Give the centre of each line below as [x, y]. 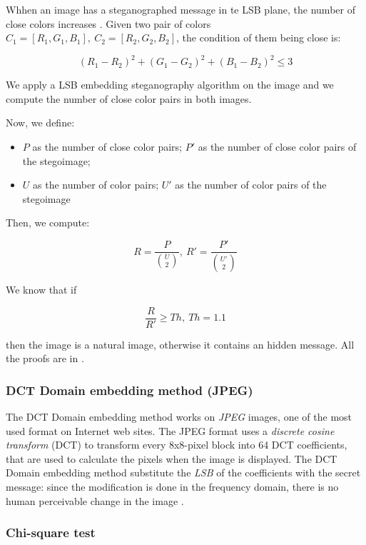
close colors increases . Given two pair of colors [108, 23]
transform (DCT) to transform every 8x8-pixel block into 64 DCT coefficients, [177, 445]
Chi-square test [51, 532]
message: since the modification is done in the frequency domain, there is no [172, 486]
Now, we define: [40, 122]
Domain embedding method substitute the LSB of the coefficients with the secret [183, 472]
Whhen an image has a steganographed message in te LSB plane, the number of [181, 9]
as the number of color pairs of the [251, 185]
